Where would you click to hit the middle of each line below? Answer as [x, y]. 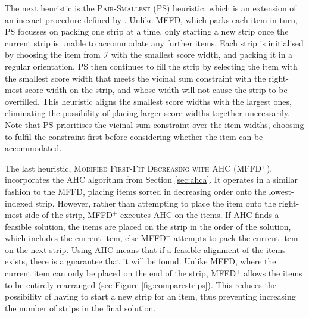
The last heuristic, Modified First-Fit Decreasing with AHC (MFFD [133, 168]
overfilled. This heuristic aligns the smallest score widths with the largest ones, [148, 101]
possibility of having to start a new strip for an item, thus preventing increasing [150, 296]
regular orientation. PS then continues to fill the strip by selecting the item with [151, 66]
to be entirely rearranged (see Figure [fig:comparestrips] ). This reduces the [141, 284]
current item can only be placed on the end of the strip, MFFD [121, 273]
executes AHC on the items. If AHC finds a [199, 215]
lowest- [281, 191]
